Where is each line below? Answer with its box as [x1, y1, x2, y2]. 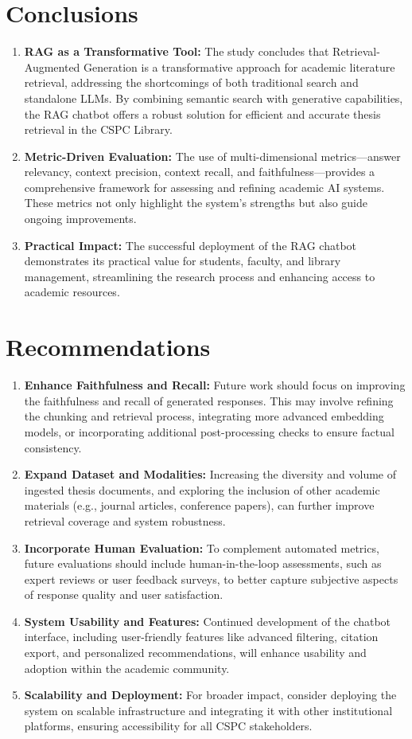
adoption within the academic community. [24, 659, 230, 676]
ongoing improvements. [24, 210, 137, 227]
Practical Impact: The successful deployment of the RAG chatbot [24, 237, 357, 253]
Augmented [24, 58, 80, 75]
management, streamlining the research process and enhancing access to [24, 268, 375, 284]
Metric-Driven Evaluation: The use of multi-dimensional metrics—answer [24, 147, 401, 164]
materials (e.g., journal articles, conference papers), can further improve [24, 497, 375, 514]
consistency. [24, 439, 82, 456]
